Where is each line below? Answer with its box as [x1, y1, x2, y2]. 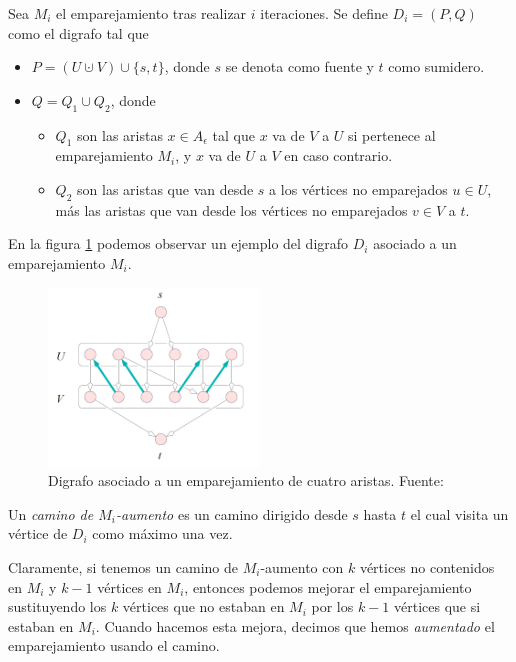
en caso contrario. [284, 145, 393, 166]
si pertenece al [348, 124, 436, 145]
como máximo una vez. [92, 523, 233, 544]
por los [311, 596, 354, 617]
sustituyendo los [8, 596, 107, 617]
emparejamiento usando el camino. [8, 635, 220, 656]
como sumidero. [388, 56, 485, 77]
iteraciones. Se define [260, 3, 388, 23]
